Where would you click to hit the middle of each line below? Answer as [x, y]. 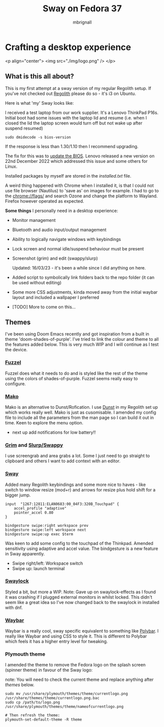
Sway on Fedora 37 [82, 9]
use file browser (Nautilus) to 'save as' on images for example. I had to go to [82, 190]
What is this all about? [40, 76]
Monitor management [34, 220]
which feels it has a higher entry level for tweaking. [57, 641]
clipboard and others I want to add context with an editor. [63, 461]
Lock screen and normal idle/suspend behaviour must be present [78, 248]
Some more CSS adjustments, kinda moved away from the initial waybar [85, 292]
